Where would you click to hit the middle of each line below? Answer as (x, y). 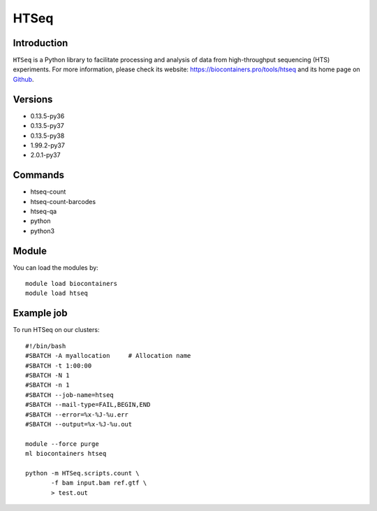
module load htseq (57, 293)
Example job (40, 314)
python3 (43, 231)
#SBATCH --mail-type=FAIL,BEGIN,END (88, 405)
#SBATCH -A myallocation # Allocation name (108, 356)
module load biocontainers (72, 284)
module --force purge (62, 444)
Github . (23, 79)
